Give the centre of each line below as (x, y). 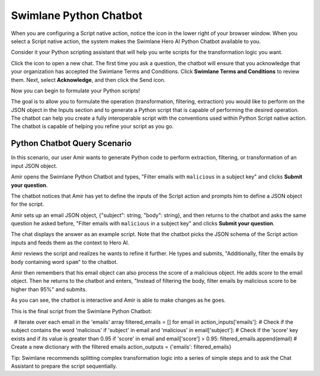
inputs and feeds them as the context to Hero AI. (70, 243)
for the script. (28, 204)
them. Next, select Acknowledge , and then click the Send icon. (88, 79)
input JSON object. (34, 165)
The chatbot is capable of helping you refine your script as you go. (92, 126)
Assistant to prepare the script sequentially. (64, 366)
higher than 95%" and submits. (49, 289)
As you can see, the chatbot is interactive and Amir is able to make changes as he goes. (118, 300)
